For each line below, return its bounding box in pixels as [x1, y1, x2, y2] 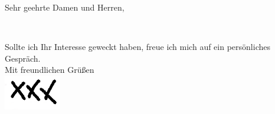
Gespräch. [5, 52, 41, 64]
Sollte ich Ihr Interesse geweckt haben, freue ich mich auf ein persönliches [5, 40, 270, 52]
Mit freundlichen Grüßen [5, 63, 94, 76]
